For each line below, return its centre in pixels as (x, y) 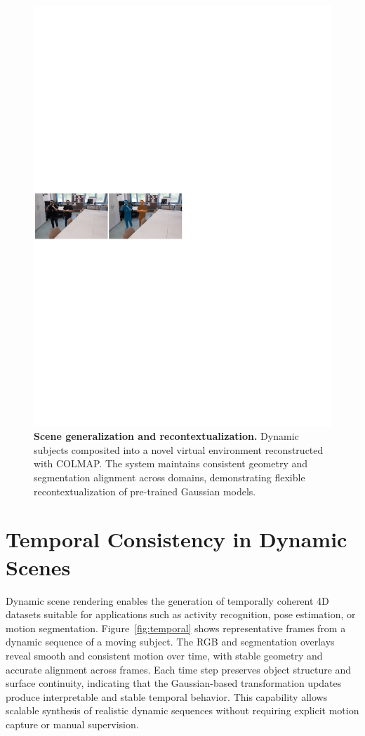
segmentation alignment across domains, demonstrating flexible (170, 477)
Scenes (38, 567)
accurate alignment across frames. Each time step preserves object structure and (179, 669)
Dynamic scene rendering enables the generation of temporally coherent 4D (167, 600)
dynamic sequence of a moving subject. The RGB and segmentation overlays (170, 642)
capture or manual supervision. (72, 724)
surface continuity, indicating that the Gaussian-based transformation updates (174, 683)
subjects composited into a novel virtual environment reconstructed (179, 449)
